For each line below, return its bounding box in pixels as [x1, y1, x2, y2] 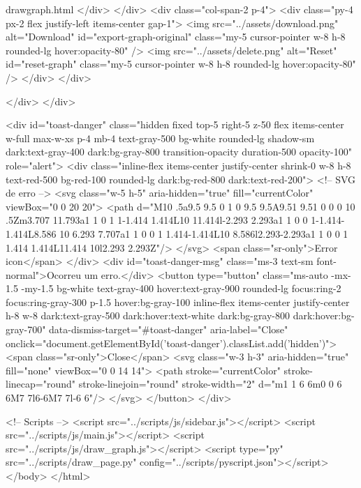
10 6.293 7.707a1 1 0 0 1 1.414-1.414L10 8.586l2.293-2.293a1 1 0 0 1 [59, 226, 348, 241]
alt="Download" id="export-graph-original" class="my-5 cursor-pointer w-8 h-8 [6, 29, 346, 44]
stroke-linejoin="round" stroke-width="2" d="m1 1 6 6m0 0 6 [78, 376, 342, 391]
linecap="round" [6, 376, 75, 391]
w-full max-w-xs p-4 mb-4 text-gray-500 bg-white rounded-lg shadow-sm [6, 130, 315, 145]
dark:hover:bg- [293, 308, 355, 323]
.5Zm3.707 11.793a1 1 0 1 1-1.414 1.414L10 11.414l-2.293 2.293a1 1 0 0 [6, 213, 308, 227]
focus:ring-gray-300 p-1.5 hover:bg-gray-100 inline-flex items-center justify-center [6, 294, 350, 309]
